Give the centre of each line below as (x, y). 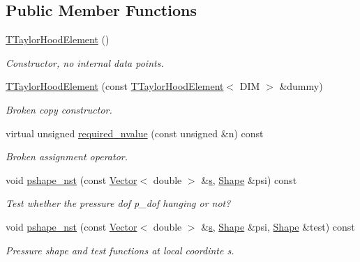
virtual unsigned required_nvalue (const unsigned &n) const (135, 133)
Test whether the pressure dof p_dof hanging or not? (118, 203)
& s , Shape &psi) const (249, 179)
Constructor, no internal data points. (85, 62)
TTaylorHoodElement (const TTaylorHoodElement (115, 86)
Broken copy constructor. (59, 109)
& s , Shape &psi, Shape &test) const (278, 226)
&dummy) (301, 86)
